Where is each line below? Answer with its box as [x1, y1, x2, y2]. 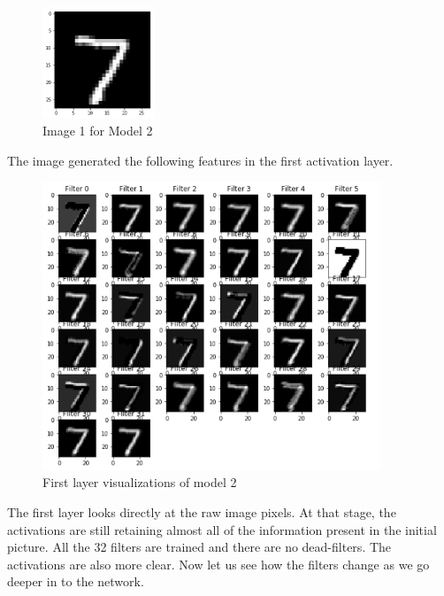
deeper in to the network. [7, 572, 144, 591]
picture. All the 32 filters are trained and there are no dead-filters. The [7, 538, 392, 556]
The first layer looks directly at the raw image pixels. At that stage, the [7, 503, 396, 521]
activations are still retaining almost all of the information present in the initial [7, 520, 437, 538]
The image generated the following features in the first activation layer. [7, 151, 394, 169]
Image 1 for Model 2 [42, 121, 153, 140]
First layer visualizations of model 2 [42, 473, 237, 492]
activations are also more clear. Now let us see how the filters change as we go [7, 554, 430, 573]
